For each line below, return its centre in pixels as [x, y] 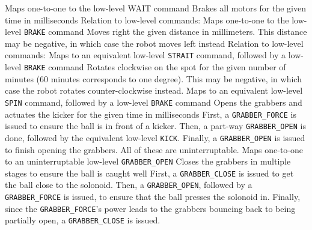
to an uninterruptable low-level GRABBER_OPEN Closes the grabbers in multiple [148, 161]
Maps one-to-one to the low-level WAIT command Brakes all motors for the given [155, 8]
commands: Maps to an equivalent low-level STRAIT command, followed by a [145, 55]
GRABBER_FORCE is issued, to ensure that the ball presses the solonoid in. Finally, [153, 197]
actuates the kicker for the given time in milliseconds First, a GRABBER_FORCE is [151, 114]
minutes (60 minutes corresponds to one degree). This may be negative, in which [153, 78]
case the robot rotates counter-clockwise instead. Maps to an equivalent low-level [154, 90]
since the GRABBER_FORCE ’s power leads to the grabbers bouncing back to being [150, 208]
